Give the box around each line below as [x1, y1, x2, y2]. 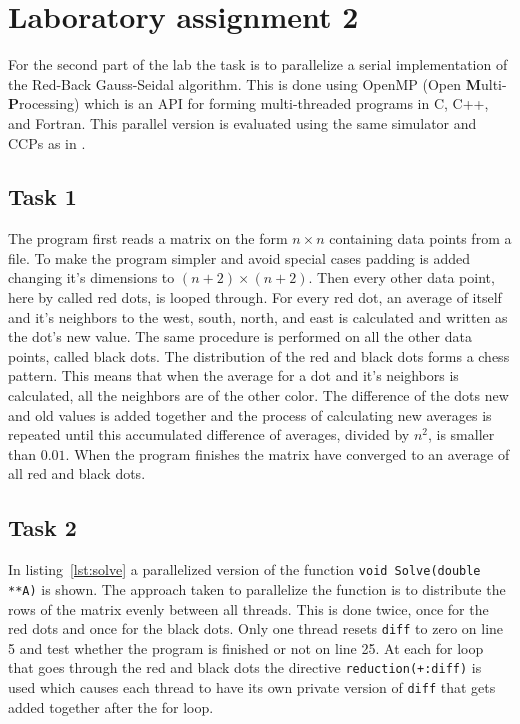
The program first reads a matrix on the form [8, 228, 288, 249]
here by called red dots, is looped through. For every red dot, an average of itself [8, 287, 502, 308]
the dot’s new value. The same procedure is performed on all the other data [8, 326, 472, 347]
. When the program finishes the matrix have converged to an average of [65, 443, 510, 464]
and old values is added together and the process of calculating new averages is [8, 404, 492, 425]
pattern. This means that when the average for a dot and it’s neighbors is [8, 365, 459, 386]
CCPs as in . [8, 132, 86, 153]
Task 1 [8, 181, 77, 212]
